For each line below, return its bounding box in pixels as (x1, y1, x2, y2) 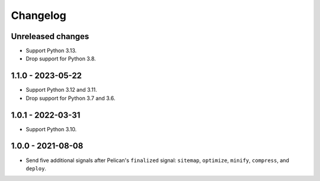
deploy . (25, 164, 47, 172)
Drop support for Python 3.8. (25, 55, 96, 62)
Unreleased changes (11, 31, 89, 41)
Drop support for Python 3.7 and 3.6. (25, 95, 116, 102)
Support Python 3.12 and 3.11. (25, 86, 97, 93)
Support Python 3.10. (25, 125, 77, 132)
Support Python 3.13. (25, 47, 77, 54)
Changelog (11, 9, 66, 22)
